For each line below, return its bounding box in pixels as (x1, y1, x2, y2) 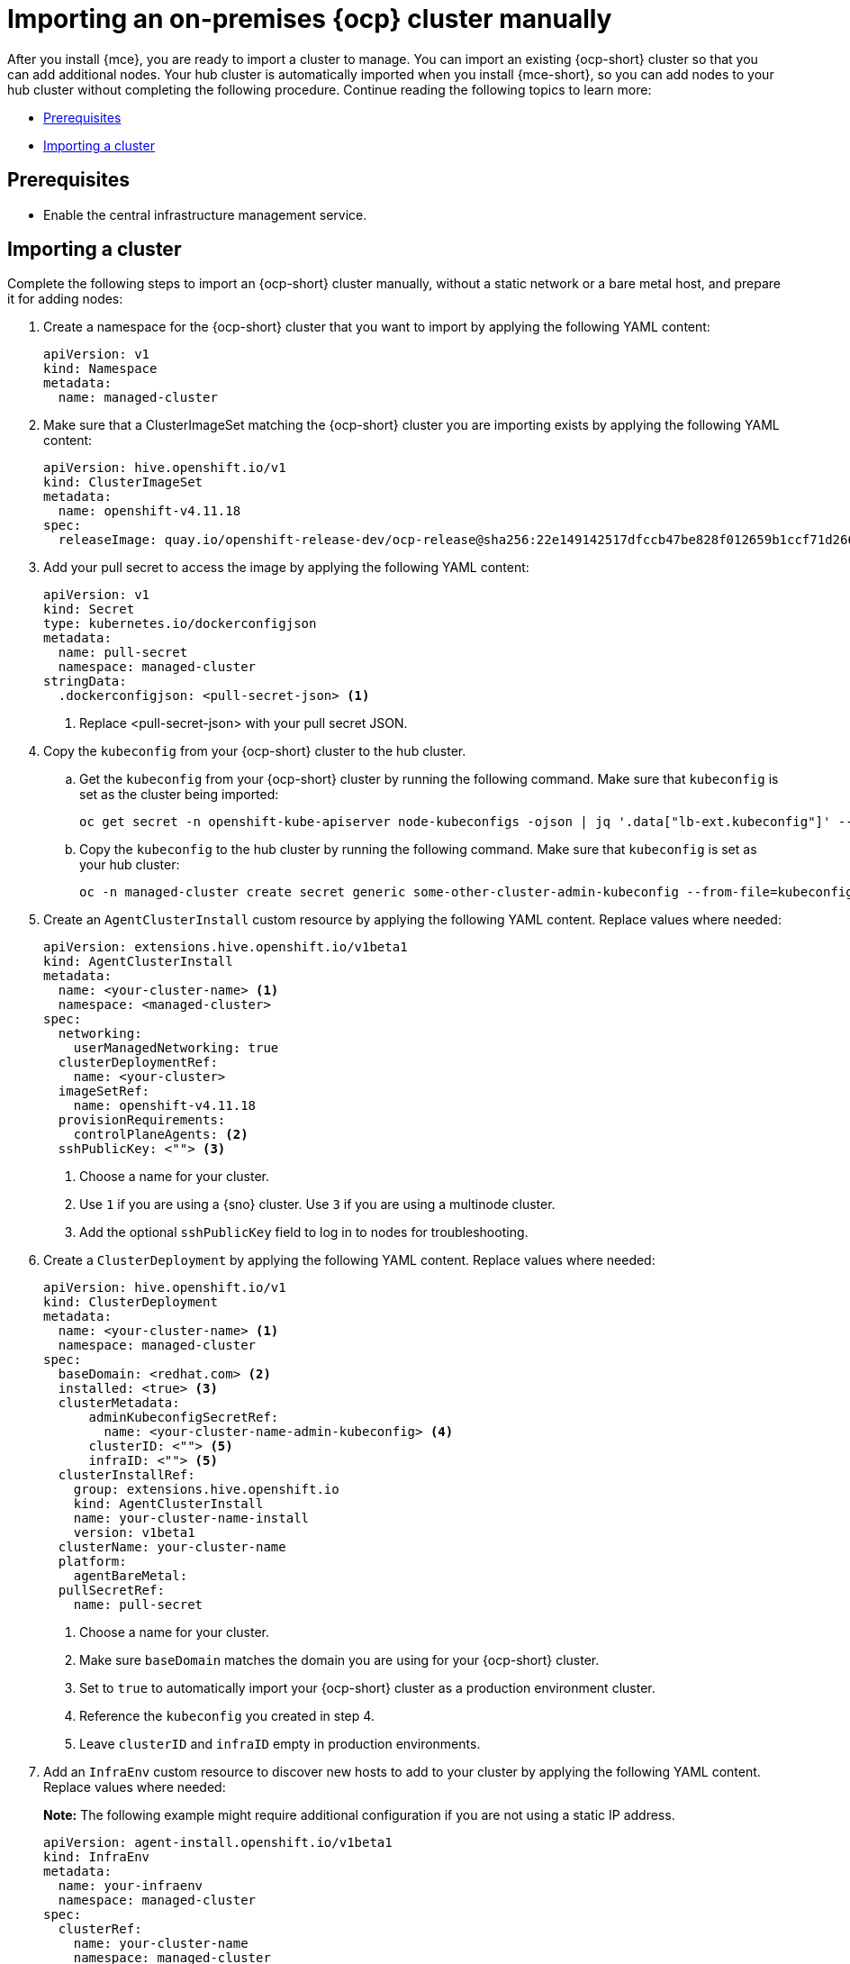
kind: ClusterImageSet (43, 475, 203, 490)
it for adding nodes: (7, 291, 123, 307)
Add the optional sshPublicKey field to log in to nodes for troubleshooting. (79, 1224, 529, 1241)
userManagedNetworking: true (73, 1041, 279, 1056)
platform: (58, 1554, 127, 1569)
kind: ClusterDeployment (43, 1295, 218, 1310)
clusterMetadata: (58, 1396, 180, 1411)
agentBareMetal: (73, 1568, 188, 1584)
